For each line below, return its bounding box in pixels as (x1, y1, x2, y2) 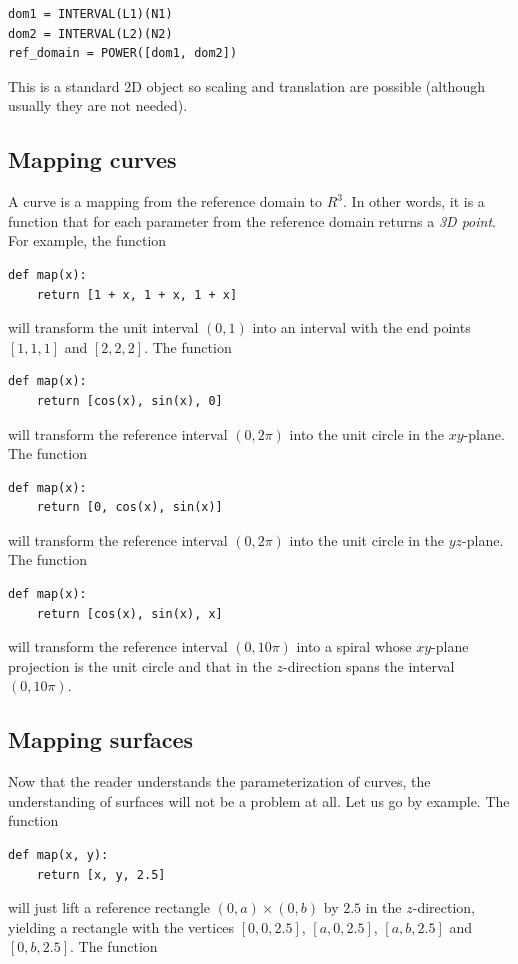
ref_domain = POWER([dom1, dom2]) (8, 46, 238, 61)
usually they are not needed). (8, 95, 188, 116)
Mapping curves (8, 144, 177, 175)
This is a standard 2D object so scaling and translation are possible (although (8, 75, 485, 96)
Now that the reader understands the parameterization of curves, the (8, 771, 431, 792)
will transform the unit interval (8, 317, 199, 338)
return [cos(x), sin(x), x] (36, 606, 223, 621)
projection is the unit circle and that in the (8, 655, 272, 676)
